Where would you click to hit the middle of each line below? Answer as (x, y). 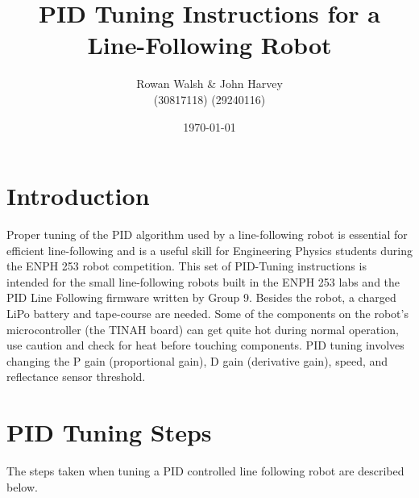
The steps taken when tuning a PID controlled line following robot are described (205, 471)
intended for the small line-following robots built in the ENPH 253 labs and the (203, 281)
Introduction (78, 196)
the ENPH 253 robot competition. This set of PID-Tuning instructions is (187, 266)
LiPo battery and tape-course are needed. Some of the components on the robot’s (207, 313)
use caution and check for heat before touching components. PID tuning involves (205, 345)
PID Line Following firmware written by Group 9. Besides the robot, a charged (201, 297)
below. (22, 486)
